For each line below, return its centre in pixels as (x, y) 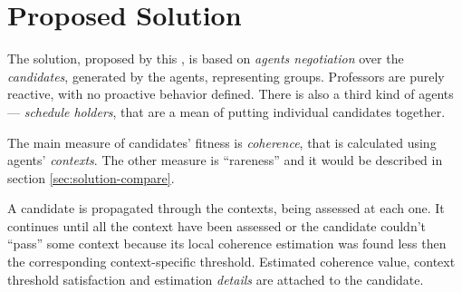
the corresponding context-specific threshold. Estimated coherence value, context (231, 262)
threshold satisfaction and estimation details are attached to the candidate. (216, 279)
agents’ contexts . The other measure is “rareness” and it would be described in (225, 160)
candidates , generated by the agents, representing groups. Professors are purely (226, 76)
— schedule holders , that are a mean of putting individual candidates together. (226, 111)
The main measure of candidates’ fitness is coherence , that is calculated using (222, 142)
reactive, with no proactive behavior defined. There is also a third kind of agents (231, 94)
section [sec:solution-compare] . (91, 177)
